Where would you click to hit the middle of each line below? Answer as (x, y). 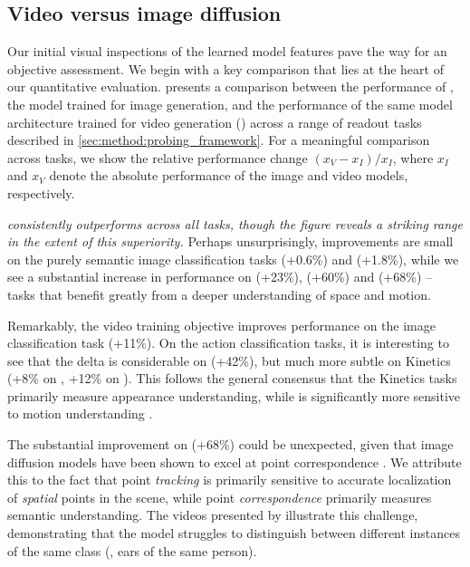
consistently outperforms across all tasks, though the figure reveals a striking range (235, 223)
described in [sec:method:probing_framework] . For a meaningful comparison (219, 140)
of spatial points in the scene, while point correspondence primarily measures (220, 497)
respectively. (41, 192)
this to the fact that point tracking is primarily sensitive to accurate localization (230, 480)
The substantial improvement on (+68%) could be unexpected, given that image (230, 444)
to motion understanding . (80, 413)
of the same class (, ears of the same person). (132, 550)
